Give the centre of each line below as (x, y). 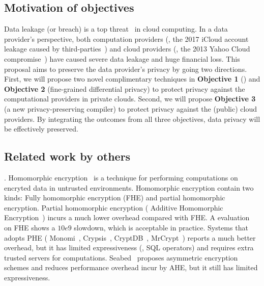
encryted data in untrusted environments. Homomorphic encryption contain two (129, 187)
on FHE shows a (30, 227)
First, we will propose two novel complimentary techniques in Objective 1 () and (132, 79)
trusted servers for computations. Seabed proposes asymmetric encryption (121, 257)
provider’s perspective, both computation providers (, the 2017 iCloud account (126, 38)
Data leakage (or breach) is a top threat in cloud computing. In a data (116, 29)
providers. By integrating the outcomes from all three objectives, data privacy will (132, 119)
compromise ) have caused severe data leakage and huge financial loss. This (122, 58)
